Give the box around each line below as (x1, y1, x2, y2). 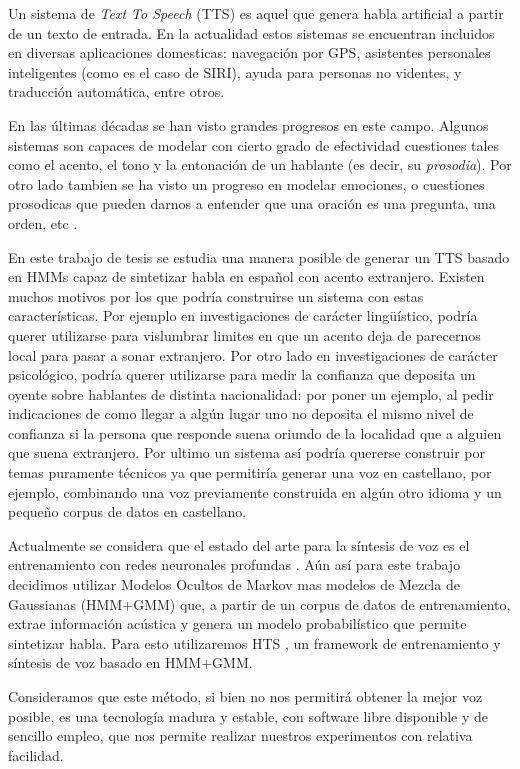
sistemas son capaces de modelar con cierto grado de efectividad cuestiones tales (8, 134, 500, 155)
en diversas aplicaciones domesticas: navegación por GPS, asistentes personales (8, 42, 491, 63)
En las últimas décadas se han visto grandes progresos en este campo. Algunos (8, 114, 489, 135)
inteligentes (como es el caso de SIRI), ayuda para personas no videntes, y (8, 61, 462, 82)
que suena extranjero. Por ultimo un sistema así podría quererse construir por (8, 442, 486, 463)
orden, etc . (8, 212, 78, 233)
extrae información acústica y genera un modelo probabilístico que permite (8, 613, 467, 634)
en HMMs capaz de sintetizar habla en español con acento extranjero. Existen (8, 266, 485, 287)
